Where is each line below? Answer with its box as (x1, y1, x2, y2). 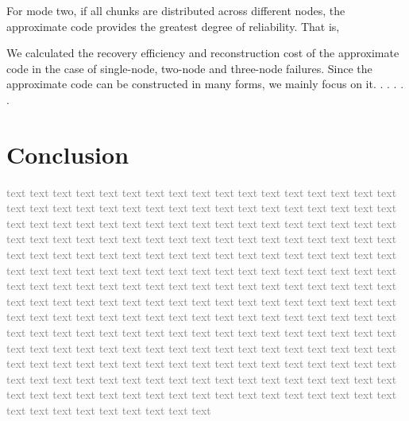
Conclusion (6, 137, 129, 170)
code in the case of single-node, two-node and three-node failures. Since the (6, 60, 372, 76)
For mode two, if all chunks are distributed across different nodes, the (6, 2, 345, 18)
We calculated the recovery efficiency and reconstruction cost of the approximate (6, 44, 399, 61)
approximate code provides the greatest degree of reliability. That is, (6, 17, 340, 34)
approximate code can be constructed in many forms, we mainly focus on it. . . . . (6, 75, 404, 92)
